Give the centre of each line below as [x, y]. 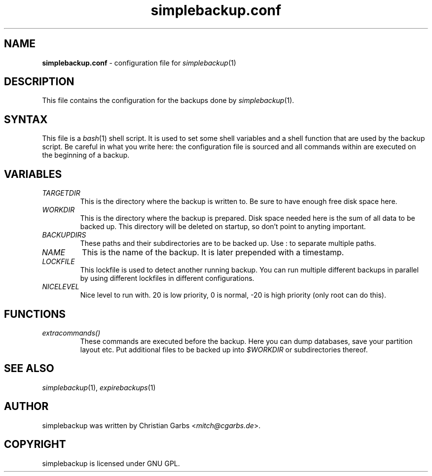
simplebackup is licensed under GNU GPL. [111, 463]
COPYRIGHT [35, 444]
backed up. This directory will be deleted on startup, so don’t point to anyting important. [223, 227]
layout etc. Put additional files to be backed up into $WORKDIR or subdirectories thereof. [224, 349]
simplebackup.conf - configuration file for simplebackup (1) [139, 63]
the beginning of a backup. [86, 155]
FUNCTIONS [35, 314]
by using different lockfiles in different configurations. [167, 278]
